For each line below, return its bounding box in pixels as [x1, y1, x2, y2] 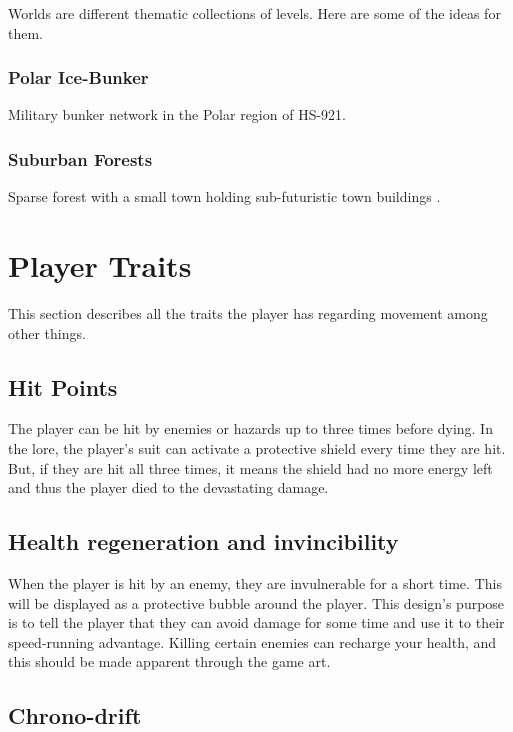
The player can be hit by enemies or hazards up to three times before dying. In [8, 418, 493, 439]
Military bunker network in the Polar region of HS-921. [8, 104, 346, 125]
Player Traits [8, 245, 192, 285]
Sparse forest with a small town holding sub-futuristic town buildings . [8, 186, 441, 207]
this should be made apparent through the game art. [8, 651, 331, 672]
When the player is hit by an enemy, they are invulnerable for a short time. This [8, 572, 502, 593]
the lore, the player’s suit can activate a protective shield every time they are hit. [8, 437, 506, 458]
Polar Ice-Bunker [8, 65, 149, 90]
